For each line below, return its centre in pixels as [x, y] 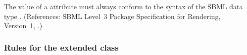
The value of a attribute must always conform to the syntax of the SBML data [123, 6]
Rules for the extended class [61, 47]
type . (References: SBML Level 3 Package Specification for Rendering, [112, 16]
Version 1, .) [23, 26]
